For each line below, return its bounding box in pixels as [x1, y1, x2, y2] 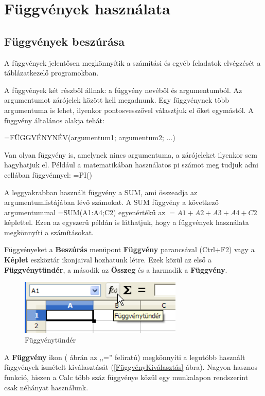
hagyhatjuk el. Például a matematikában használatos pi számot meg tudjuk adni [4, 159, 258, 170]
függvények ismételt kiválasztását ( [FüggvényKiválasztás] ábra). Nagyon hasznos [4, 362, 258, 372]
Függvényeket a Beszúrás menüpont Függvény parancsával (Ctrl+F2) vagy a [4, 244, 255, 255]
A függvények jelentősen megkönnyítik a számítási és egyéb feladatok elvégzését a [4, 57, 261, 68]
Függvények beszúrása [4, 33, 125, 49]
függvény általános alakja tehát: [4, 115, 104, 125]
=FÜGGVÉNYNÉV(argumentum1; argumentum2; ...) [4, 132, 175, 143]
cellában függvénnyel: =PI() [4, 169, 92, 180]
